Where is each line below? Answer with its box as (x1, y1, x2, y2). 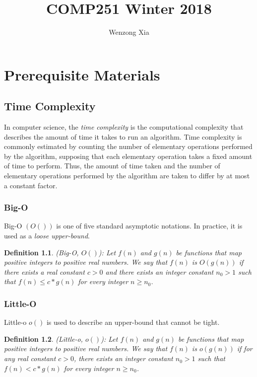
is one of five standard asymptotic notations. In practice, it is (56, 221, 243, 231)
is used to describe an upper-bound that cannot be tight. (46, 317, 220, 327)
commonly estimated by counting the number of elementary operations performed (4, 141, 253, 151)
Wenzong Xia (109, 27, 149, 37)
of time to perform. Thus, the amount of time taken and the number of (4, 160, 220, 171)
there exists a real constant (4, 266, 85, 277)
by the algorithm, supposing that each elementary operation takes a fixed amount (4, 151, 253, 161)
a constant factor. (4, 180, 58, 190)
